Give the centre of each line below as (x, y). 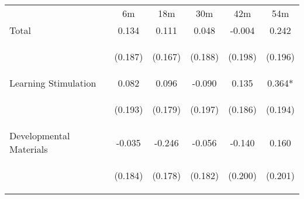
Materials (29, 149)
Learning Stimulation (53, 83)
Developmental (40, 135)
